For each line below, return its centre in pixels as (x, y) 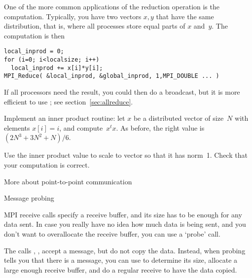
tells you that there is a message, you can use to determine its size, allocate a (121, 260)
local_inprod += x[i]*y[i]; (57, 68)
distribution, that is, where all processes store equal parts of (95, 26)
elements (17, 127)
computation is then (34, 35)
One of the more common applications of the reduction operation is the (112, 6)
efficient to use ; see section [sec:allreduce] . (69, 101)
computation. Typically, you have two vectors (73, 16)
